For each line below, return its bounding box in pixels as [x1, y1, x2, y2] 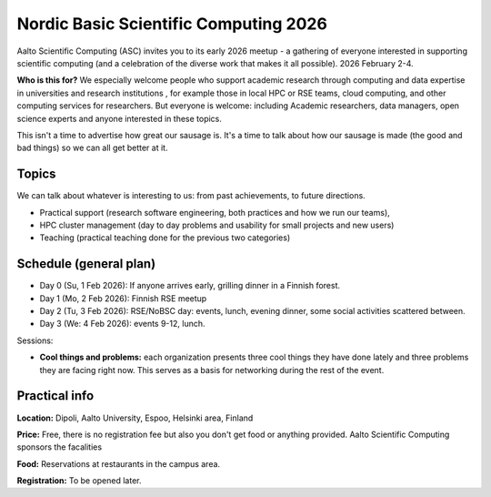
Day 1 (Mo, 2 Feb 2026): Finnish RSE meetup [39, 292, 207, 304]
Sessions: [16, 335, 54, 346]
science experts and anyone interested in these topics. [16, 113, 223, 124]
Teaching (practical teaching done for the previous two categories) [39, 232, 291, 243]
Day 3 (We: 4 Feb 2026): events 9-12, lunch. [39, 319, 205, 330]
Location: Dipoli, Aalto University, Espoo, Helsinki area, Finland [16, 412, 254, 423]
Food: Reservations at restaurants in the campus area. [16, 458, 221, 469]
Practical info [16, 388, 95, 404]
